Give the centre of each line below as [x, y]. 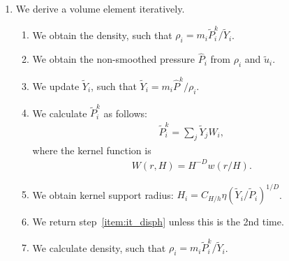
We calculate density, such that [99, 247]
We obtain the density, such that [102, 35]
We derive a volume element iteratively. [100, 8]
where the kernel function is [92, 150]
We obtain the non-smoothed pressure [114, 59]
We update [56, 85]
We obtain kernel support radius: [103, 194]
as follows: [125, 113]
